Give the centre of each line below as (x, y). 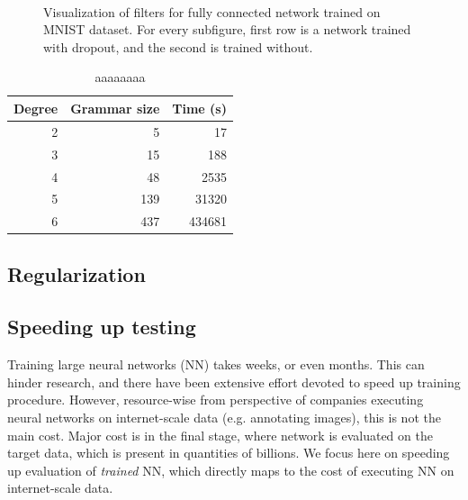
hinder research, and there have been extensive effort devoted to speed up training (234, 382)
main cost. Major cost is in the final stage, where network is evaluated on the (220, 435)
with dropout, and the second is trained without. (178, 46)
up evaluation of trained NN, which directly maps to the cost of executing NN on (231, 470)
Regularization (76, 273)
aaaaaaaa (120, 77)
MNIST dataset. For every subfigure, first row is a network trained (227, 29)
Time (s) (199, 108)
